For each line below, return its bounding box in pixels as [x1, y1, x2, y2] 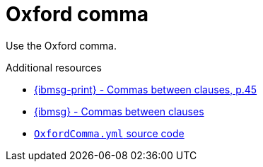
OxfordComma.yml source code [34, 127, 185, 139]
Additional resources [6, 61, 102, 74]
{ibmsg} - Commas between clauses [34, 105, 204, 117]
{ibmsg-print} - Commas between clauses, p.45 [34, 83, 257, 96]
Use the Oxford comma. [6, 39, 117, 52]
